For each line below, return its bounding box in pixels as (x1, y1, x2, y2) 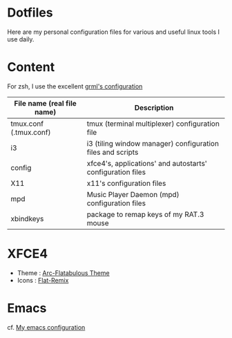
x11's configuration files (86, 178, 166, 188)
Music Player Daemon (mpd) (86, 189, 180, 199)
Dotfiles (7, 5, 53, 21)
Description (134, 102, 174, 112)
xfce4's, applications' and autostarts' (86, 158, 207, 168)
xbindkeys (10, 214, 44, 223)
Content (7, 59, 55, 75)
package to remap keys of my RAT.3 (86, 209, 204, 219)
